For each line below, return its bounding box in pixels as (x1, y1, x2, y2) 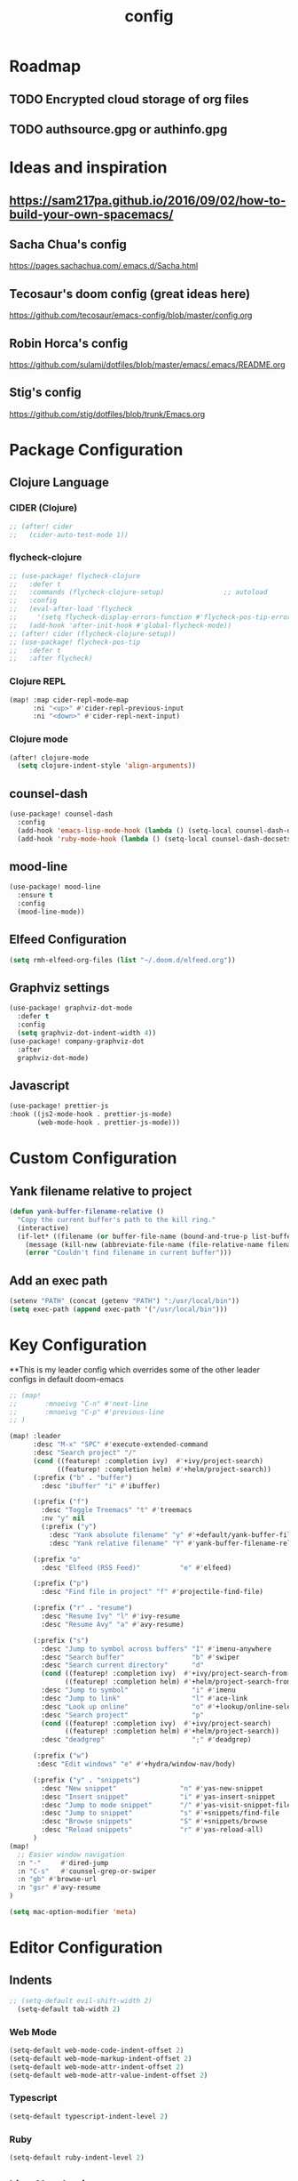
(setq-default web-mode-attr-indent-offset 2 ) (9, 2062, 184, 2072)
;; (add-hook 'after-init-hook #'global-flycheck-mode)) (9, 621, 232, 630)
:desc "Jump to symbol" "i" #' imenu (41, 1686, 237, 1694)
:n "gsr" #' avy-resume (17, 1883, 101, 1892)
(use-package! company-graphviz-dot (9, 1036, 145, 1046)
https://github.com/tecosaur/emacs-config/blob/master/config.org (9, 310, 253, 321)
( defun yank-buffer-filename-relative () (9, 1207, 165, 1216)
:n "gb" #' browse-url (17, 1875, 98, 1884)
